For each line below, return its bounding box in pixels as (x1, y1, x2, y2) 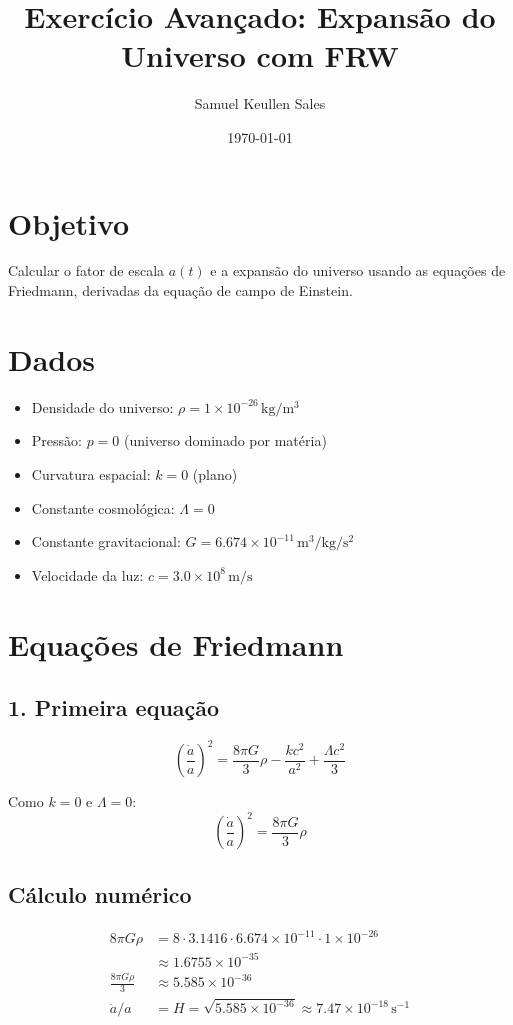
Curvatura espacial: (31, 463, 151, 484)
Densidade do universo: (31, 396, 174, 417)
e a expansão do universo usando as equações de (210, 260, 506, 281)
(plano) (192, 463, 238, 484)
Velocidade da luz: (31, 564, 144, 585)
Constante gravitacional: (31, 531, 181, 552)
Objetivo (8, 202, 130, 243)
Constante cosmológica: (31, 497, 175, 518)
